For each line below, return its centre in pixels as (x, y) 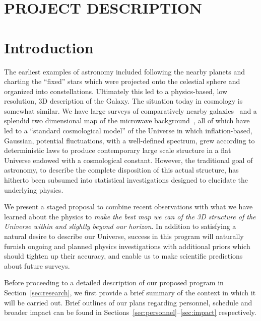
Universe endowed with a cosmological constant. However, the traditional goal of (128, 160)
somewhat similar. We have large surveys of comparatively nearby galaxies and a (130, 110)
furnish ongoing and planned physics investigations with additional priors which (127, 246)
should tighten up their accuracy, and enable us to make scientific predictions (123, 256)
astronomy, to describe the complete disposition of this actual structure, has (121, 170)
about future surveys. (37, 265)
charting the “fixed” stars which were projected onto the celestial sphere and (122, 81)
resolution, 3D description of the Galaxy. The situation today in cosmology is (123, 101)
